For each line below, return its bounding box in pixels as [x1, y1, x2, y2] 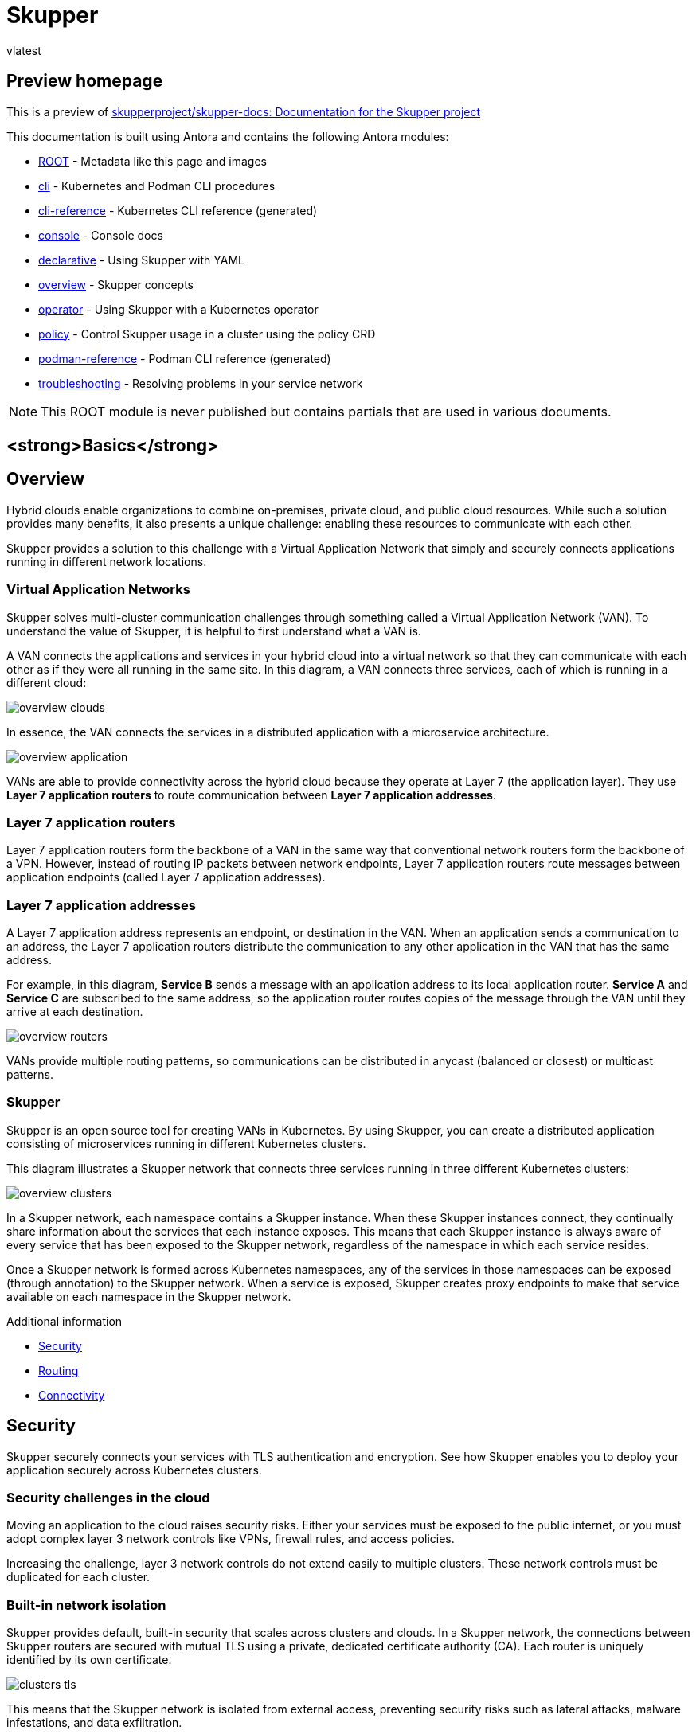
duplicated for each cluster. [6, 1570, 151, 1584]
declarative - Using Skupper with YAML [38, 252, 244, 267]
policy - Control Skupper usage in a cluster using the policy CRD [38, 326, 376, 341]
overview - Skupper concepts [38, 277, 194, 291]
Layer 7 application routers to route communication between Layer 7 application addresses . [6, 787, 496, 802]
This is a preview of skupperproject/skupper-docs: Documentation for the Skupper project [6, 104, 481, 119]
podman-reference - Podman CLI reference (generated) [38, 351, 331, 365]
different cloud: [6, 675, 87, 689]
